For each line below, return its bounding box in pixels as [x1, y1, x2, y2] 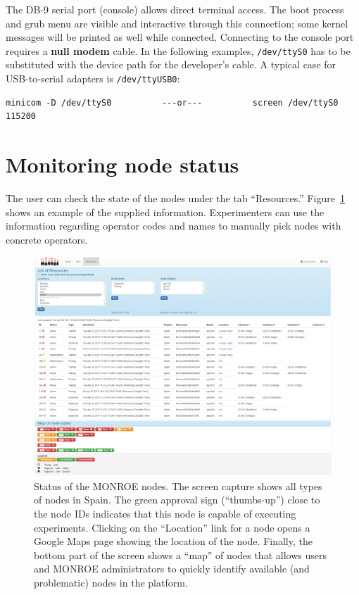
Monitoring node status [6, 150, 239, 179]
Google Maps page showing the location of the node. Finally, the [34, 534, 313, 549]
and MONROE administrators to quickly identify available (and [34, 561, 310, 576]
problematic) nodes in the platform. [34, 575, 188, 589]
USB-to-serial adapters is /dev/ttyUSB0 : [6, 71, 180, 86]
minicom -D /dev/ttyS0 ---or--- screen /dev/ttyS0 [6, 97, 339, 108]
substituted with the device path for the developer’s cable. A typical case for [6, 57, 336, 72]
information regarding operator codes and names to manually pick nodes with [6, 218, 341, 233]
